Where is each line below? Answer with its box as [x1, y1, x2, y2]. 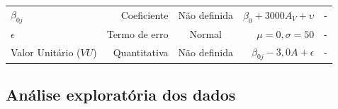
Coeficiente [120, 8, 169, 23]
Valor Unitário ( [11, 45, 81, 60]
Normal [189, 26, 222, 41]
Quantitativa [113, 45, 169, 60]
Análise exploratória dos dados [6, 84, 236, 105]
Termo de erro [106, 26, 169, 41]
